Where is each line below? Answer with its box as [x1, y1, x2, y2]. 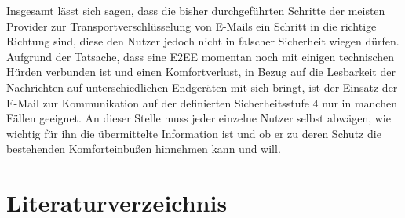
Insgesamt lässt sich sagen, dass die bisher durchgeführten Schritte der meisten [6, 2, 385, 18]
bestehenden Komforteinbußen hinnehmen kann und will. [6, 140, 281, 157]
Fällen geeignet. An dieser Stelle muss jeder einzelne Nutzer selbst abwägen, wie [6, 110, 391, 126]
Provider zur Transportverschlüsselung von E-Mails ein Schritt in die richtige [6, 17, 377, 34]
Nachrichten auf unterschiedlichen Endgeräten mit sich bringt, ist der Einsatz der [6, 78, 398, 95]
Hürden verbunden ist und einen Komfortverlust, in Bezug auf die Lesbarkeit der [6, 64, 396, 80]
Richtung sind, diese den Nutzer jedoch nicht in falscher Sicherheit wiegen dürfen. [6, 33, 400, 49]
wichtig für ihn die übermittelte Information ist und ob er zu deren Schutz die [6, 125, 381, 141]
